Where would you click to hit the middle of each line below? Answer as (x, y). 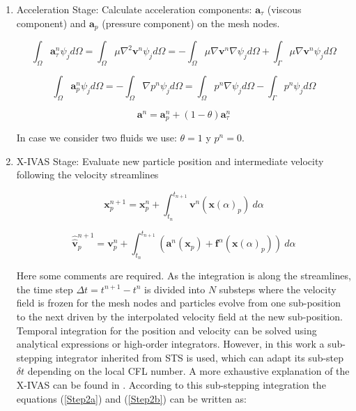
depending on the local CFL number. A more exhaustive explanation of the (188, 371)
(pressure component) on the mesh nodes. (191, 23)
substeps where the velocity (278, 289)
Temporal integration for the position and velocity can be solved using (167, 330)
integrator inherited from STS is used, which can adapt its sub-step (200, 357)
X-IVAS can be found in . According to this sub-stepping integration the (171, 385)
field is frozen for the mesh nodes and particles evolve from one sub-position (179, 303)
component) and (51, 23)
